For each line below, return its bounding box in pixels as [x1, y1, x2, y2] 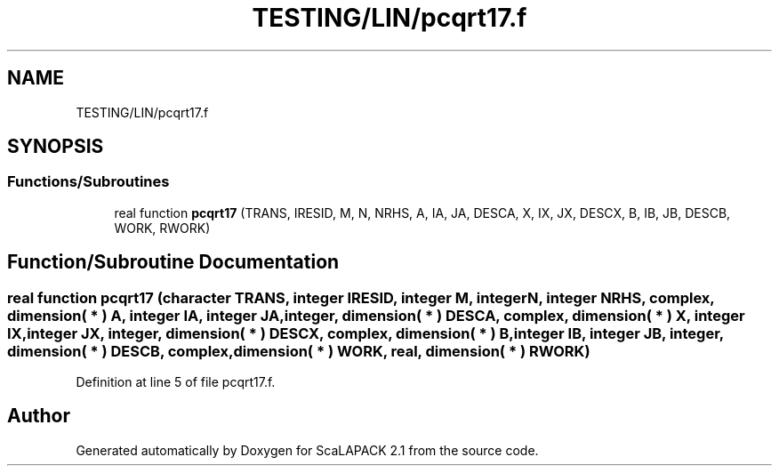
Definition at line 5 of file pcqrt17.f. [76, 374, 276, 390]
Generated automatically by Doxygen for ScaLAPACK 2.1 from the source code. [76, 442, 539, 458]
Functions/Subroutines [7, 172, 170, 191]
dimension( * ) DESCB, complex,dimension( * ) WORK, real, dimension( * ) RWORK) [7, 341, 590, 360]
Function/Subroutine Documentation [7, 251, 340, 274]
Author [7, 405, 70, 428]
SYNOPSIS [7, 135, 104, 158]
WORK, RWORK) [114, 220, 211, 236]
